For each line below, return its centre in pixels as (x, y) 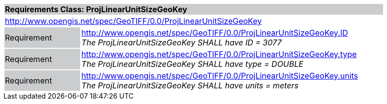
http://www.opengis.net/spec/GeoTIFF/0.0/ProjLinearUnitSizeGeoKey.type (219, 54)
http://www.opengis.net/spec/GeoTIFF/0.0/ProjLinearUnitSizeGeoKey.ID (215, 33)
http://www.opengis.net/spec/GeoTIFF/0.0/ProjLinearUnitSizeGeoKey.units (220, 76)
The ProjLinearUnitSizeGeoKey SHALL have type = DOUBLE (192, 64)
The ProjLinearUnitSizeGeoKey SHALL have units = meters (190, 85)
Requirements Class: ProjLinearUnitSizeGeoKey (96, 9)
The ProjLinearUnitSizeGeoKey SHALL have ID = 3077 (181, 42)
